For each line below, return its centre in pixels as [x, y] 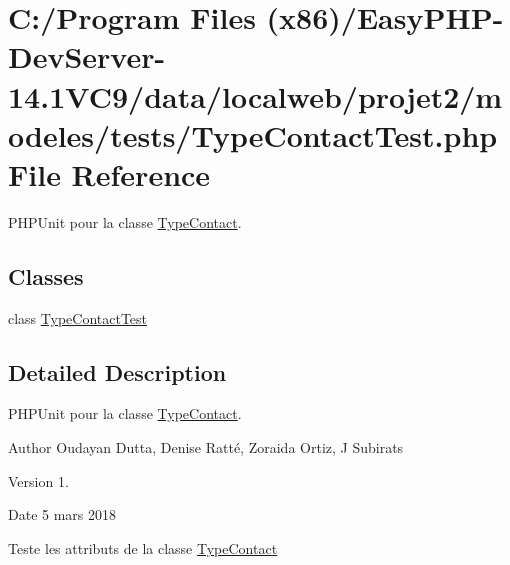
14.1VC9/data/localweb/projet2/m [255, 95]
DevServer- [87, 56]
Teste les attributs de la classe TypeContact [143, 547]
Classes [46, 275]
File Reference [109, 173]
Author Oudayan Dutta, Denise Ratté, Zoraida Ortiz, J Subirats [206, 447]
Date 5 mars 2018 [62, 514]
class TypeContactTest [78, 317]
